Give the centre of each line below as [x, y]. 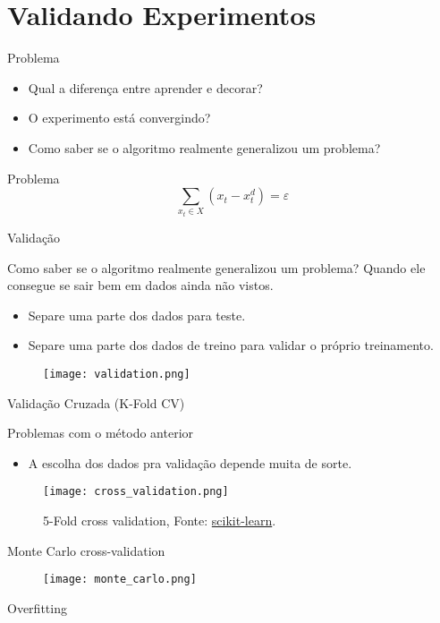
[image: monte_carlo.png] [120, 580]
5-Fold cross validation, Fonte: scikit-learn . [160, 521]
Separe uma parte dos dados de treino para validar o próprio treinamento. [231, 345]
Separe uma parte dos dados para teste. [137, 315]
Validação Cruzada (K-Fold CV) [96, 402]
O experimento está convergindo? [119, 118]
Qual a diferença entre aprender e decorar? [145, 87]
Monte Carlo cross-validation [86, 550]
